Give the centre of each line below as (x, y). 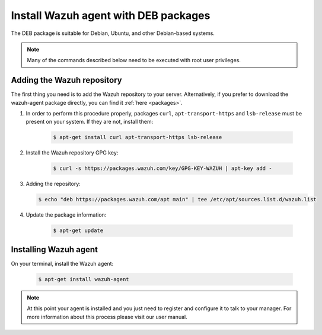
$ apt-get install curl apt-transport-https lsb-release (138, 137)
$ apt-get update (78, 231)
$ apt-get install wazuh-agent (84, 279)
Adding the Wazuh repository (66, 80)
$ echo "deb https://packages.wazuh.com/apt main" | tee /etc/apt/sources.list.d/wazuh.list (177, 199)
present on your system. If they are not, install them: (90, 122)
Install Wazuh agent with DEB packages (111, 15)
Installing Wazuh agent (54, 249)
